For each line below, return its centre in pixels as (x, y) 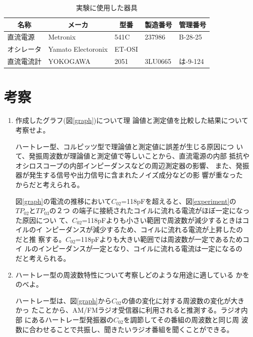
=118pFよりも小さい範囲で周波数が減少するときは (162, 220)
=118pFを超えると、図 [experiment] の (179, 201)
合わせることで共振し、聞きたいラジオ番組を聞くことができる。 (131, 329)
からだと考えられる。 (49, 184)
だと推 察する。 (40, 239)
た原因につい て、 (44, 220)
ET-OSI (126, 49)
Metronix (62, 37)
